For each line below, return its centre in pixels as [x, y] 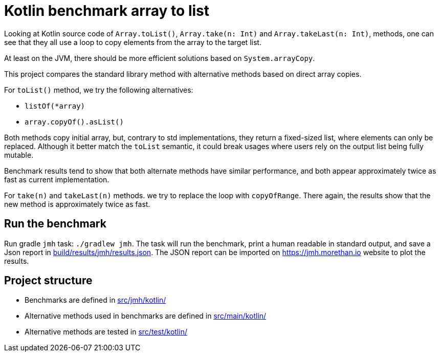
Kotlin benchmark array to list [107, 11]
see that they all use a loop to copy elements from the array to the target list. [133, 42]
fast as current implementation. [57, 179]
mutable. [19, 155]
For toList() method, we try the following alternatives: [99, 90]
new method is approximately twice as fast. [77, 204]
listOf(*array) [55, 106]
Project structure [48, 281]
